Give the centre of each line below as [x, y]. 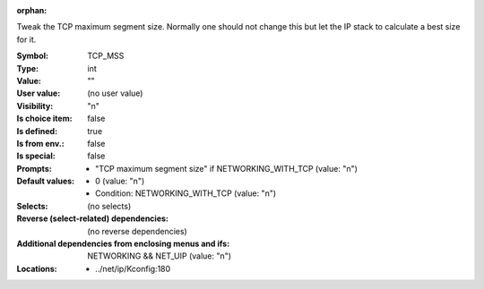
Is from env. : [40, 143]
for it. [26, 39]
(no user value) [115, 93]
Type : [28, 68]
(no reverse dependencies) [137, 231]
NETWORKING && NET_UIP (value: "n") [160, 256]
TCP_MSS [106, 56]
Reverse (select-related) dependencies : [93, 218]
